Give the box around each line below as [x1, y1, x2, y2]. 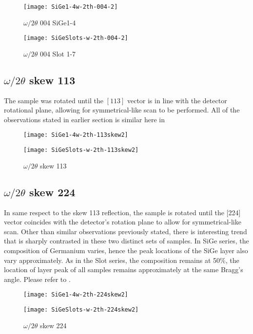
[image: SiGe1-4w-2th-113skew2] [23, 131, 128, 139]
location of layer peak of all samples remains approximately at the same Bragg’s [4, 264, 243, 275]
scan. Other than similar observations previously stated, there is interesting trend [4, 226, 247, 236]
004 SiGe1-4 [39, 17, 76, 27]
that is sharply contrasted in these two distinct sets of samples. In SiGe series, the [4, 236, 249, 246]
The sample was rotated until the [4, 95, 103, 105]
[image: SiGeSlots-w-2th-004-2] [23, 35, 128, 42]
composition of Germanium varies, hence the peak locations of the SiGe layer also [4, 245, 248, 255]
